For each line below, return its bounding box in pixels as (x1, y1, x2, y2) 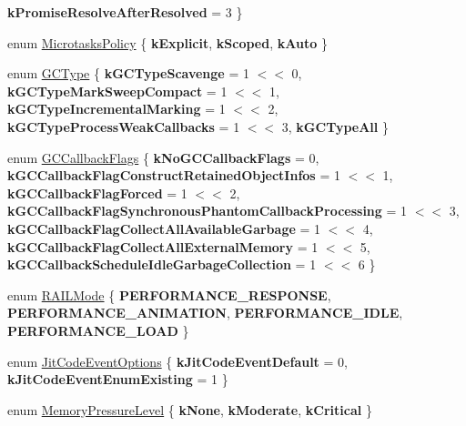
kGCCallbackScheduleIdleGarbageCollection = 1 (7, 255, 317, 274)
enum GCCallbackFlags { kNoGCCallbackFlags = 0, (7, 147, 319, 167)
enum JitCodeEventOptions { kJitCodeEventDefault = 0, (7, 351, 348, 370)
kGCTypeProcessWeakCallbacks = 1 (7, 117, 240, 136)
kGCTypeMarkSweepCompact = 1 (7, 81, 228, 100)
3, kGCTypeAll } (281, 117, 389, 136)
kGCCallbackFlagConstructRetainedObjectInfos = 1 (7, 166, 340, 185)
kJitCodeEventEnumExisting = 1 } (7, 370, 228, 389)
